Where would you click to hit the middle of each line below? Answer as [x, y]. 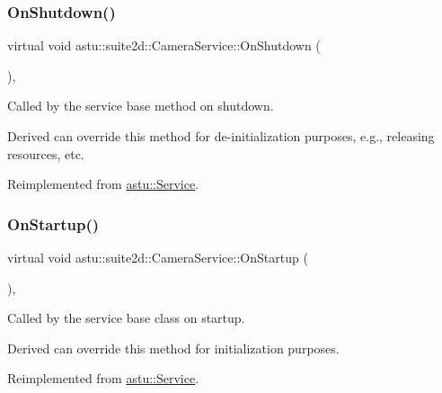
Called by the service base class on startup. [126, 318]
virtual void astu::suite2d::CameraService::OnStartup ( [158, 257]
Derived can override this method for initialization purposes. [173, 348]
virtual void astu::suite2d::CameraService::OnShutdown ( [164, 45]
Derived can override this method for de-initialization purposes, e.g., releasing [221, 136]
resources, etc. [46, 153]
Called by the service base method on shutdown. [141, 106]
